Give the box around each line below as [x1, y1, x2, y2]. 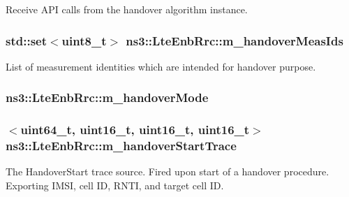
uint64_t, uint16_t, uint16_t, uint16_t [20, 121, 250, 138]
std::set [6, 31, 47, 49]
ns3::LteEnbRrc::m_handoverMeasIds [126, 31, 343, 49]
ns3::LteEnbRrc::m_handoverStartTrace [6, 137, 237, 154]
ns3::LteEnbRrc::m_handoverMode [6, 89, 209, 106]
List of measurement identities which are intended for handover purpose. [6, 59, 316, 73]
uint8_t [61, 31, 107, 49]
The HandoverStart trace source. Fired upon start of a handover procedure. [6, 164, 329, 179]
